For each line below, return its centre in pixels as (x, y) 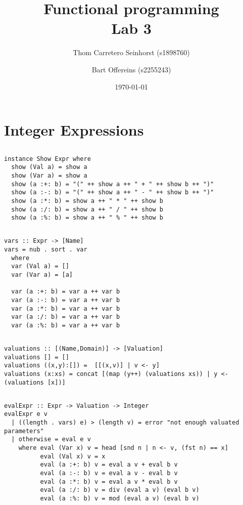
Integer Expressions (74, 130)
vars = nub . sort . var (46, 249)
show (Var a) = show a (49, 175)
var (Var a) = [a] (42, 275)
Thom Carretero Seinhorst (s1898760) (131, 52)
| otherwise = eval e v (51, 439)
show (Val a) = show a (49, 167)
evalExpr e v (26, 414)
